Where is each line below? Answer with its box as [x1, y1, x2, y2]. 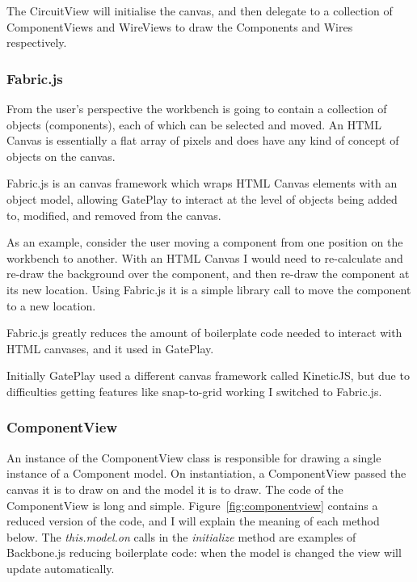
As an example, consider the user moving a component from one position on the [6, 234, 403, 251]
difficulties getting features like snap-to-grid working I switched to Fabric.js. [6, 382, 382, 399]
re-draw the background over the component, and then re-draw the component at [6, 265, 410, 282]
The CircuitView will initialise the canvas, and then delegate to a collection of [6, 2, 393, 19]
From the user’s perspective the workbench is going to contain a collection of [6, 100, 387, 116]
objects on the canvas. [6, 147, 116, 164]
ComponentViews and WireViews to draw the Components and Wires [6, 18, 353, 35]
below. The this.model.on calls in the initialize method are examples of [6, 528, 356, 545]
